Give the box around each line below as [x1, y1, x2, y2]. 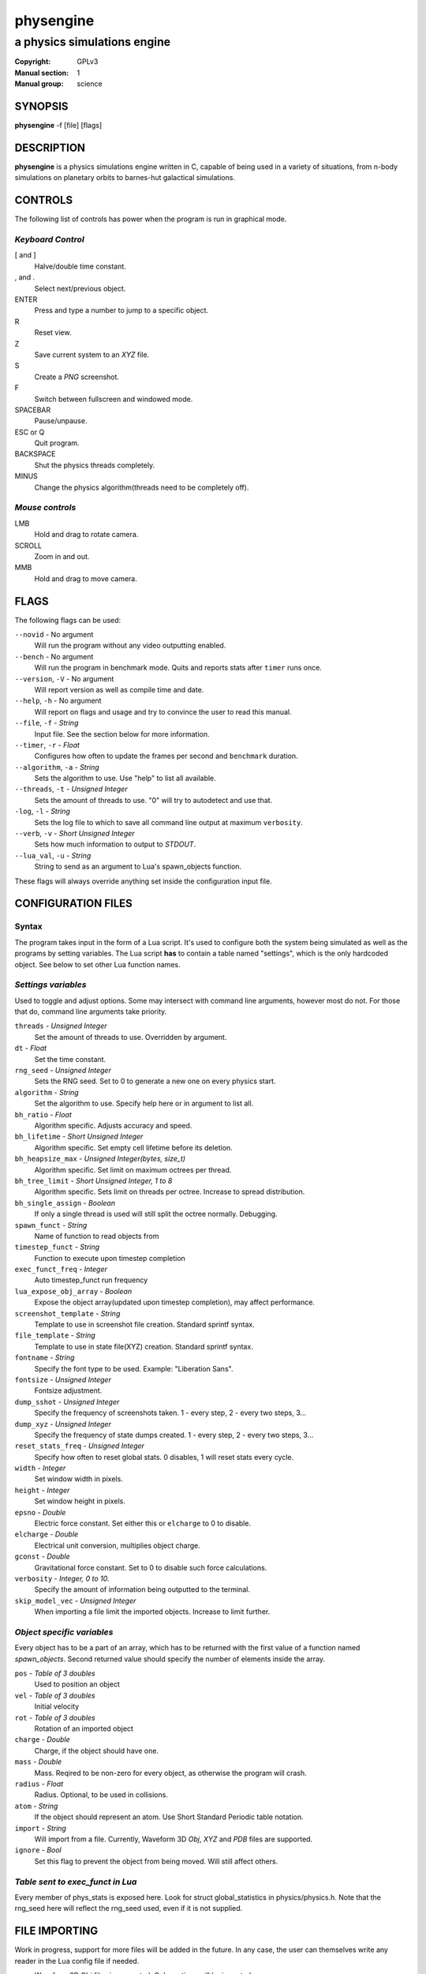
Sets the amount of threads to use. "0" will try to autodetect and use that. [34, 795, 273, 805]
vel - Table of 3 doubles [14, 1691, 95, 1700]
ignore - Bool [14, 1845, 62, 1855]
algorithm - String [14, 1087, 79, 1097]
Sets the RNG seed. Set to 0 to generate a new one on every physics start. [34, 1076, 276, 1086]
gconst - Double [14, 1552, 70, 1561]
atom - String [14, 1801, 58, 1811]
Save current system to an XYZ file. [34, 350, 150, 359]
